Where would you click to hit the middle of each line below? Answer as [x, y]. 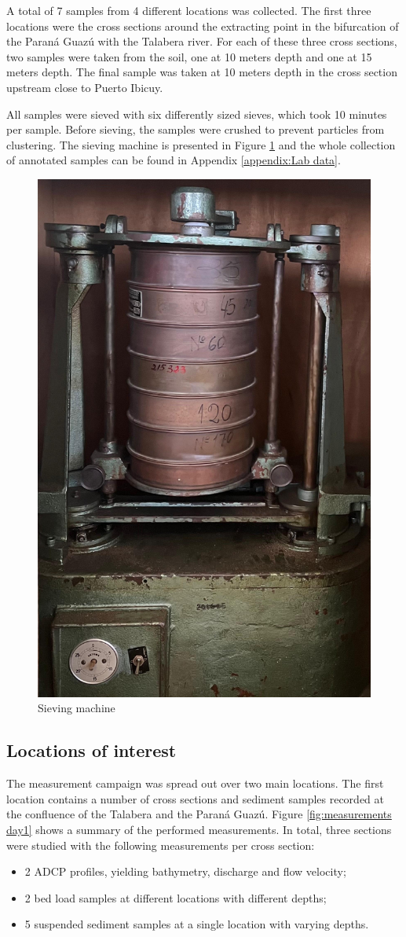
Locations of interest [91, 750]
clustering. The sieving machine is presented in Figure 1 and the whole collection [201, 144]
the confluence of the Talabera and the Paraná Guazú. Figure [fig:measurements [199, 814]
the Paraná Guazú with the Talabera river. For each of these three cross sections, [202, 41]
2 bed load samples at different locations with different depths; [176, 897]
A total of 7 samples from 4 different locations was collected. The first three [189, 10]
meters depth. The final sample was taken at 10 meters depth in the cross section [202, 72]
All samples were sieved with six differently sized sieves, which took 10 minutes [197, 114]
